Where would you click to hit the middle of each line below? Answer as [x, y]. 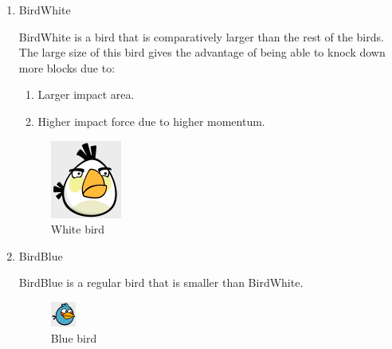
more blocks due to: [67, 67]
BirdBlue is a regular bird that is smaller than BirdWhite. [161, 282]
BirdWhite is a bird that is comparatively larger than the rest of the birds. [201, 36]
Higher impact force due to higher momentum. [151, 121]
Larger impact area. [86, 94]
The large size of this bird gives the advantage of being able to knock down [202, 52]
